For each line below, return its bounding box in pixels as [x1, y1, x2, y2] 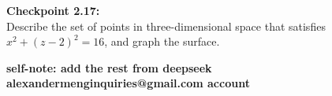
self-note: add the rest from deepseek [6, 59, 212, 76]
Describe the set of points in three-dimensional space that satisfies [6, 17, 326, 34]
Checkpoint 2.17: [6, 2, 100, 18]
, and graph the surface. [104, 33, 220, 50]
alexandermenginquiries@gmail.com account [6, 75, 250, 91]
